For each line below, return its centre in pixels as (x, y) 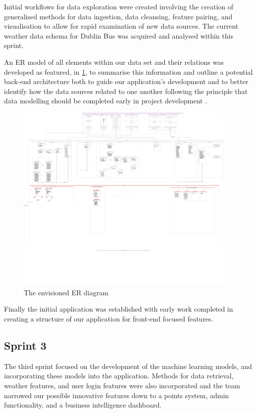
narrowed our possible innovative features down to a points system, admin (117, 395)
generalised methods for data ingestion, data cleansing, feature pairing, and (118, 16)
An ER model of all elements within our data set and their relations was (114, 62)
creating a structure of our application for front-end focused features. (109, 318)
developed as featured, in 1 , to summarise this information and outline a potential (128, 71)
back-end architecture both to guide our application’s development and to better (126, 81)
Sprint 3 (25, 345)
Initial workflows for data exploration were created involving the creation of (119, 6)
